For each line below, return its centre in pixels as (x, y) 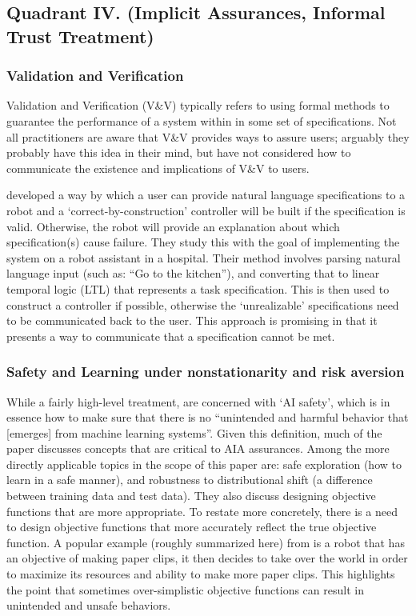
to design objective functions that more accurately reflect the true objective (192, 527)
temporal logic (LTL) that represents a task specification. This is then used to (198, 288)
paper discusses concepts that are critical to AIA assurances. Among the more (198, 448)
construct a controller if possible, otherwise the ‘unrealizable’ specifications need (203, 304)
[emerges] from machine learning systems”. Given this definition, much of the (194, 432)
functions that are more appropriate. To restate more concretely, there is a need (202, 511)
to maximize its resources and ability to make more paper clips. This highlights (201, 574)
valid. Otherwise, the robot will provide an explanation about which (173, 226)
